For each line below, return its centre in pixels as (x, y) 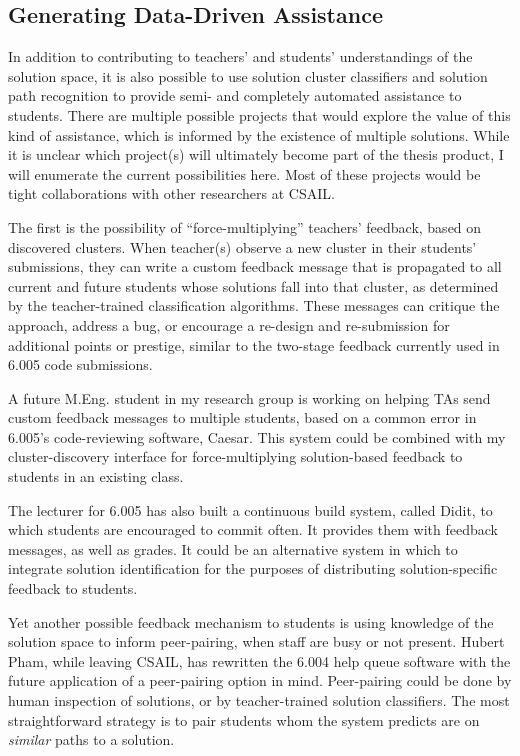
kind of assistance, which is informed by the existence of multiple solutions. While (259, 134)
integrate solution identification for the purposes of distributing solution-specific (253, 568)
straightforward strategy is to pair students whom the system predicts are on (244, 719)
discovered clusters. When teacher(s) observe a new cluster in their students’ (242, 246)
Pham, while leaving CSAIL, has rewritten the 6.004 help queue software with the (259, 660)
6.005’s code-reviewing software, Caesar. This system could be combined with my (257, 436)
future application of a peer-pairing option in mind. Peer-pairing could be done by (260, 680)
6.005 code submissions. (80, 364)
